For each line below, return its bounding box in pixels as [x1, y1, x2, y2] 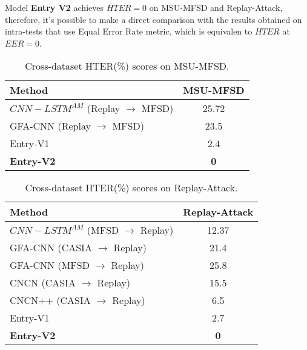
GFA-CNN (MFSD [10, 258, 90, 272]
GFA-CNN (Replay [10, 119, 91, 133]
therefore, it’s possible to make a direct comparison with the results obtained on [5, 13, 302, 25]
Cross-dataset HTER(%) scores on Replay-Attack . [25, 180, 238, 195]
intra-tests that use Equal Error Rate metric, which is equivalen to [5, 25, 253, 38]
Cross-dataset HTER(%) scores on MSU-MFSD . [25, 59, 229, 73]
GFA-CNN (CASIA [10, 240, 92, 255]
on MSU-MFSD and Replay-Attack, [149, 1, 283, 13]
